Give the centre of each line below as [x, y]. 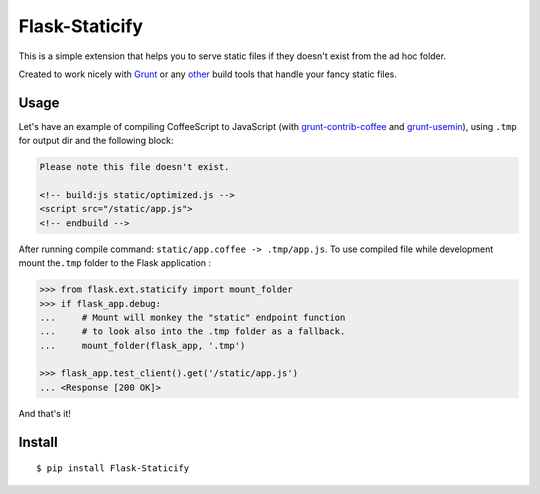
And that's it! [45, 413]
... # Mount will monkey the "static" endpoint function [192, 317]
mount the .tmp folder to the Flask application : [115, 263]
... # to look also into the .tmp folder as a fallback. [192, 331]
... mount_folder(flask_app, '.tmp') [142, 345]
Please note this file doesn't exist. [134, 167]
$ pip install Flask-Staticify [113, 468]
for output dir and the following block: [96, 141]
